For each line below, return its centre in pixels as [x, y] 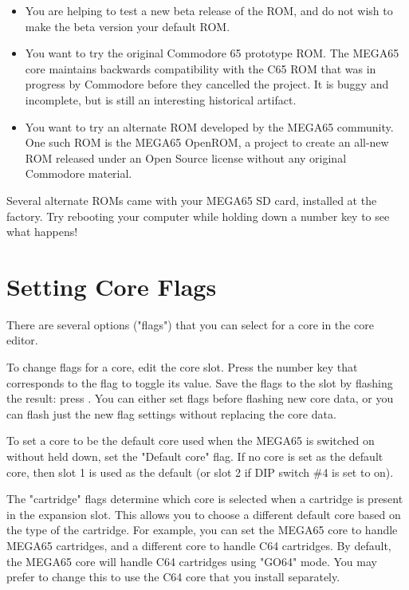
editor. [22, 340]
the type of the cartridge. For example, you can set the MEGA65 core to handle [202, 530]
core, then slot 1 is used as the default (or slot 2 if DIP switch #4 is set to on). [200, 472]
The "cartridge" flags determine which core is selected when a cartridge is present [205, 499]
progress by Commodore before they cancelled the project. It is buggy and [207, 84]
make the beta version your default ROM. [128, 26]
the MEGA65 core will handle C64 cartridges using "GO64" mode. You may [192, 561]
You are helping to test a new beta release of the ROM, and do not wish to [209, 10]
